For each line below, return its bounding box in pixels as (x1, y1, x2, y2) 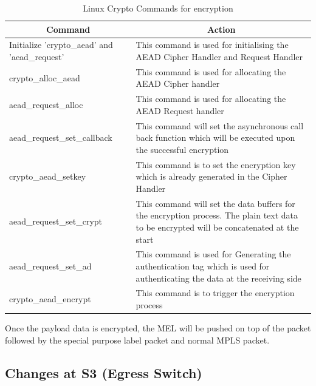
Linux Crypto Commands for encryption (83, 2, 233, 14)
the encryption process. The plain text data (136, 209, 298, 222)
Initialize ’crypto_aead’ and (9, 38, 113, 51)
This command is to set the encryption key (136, 158, 296, 171)
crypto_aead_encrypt (9, 293, 91, 305)
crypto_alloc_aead (9, 71, 80, 84)
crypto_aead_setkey (9, 170, 86, 183)
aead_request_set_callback (9, 131, 112, 144)
